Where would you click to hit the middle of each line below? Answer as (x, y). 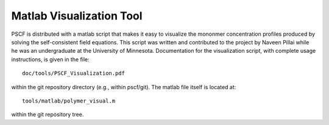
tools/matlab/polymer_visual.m (69, 101)
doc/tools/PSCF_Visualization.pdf (73, 73)
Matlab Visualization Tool (77, 16)
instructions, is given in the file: (50, 59)
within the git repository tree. (48, 115)
